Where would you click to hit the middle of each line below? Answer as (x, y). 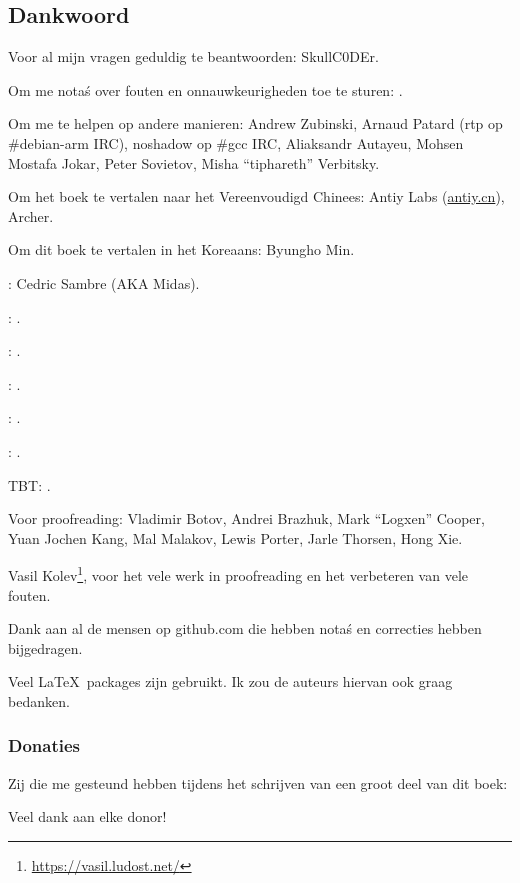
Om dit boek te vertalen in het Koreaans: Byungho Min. (181, 249)
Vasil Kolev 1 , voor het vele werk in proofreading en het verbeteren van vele (238, 573)
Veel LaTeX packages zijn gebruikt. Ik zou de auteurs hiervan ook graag (230, 681)
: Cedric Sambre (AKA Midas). (104, 282)
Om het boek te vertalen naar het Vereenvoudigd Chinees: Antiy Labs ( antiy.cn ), (256, 196)
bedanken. (39, 700)
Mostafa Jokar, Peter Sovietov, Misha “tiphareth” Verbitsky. (194, 162)
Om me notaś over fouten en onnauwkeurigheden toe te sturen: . (205, 89)
